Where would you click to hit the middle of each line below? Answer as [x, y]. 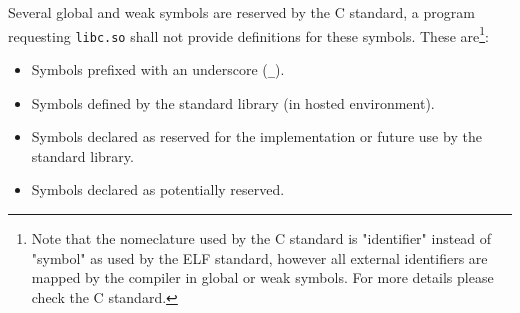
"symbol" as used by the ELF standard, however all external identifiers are [259, 257]
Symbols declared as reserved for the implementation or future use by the [256, 136]
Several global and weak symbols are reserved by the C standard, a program [241, 12]
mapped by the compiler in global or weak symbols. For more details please [262, 277]
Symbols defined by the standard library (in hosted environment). [233, 102]
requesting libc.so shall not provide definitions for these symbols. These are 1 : [248, 34]
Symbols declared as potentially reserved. [158, 189]
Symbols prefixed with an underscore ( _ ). [158, 68]
